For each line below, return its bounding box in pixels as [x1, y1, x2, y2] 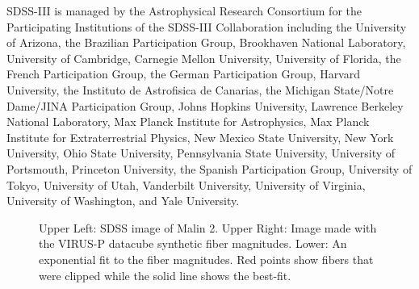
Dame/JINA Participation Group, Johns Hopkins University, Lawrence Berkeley [6, 97, 404, 114]
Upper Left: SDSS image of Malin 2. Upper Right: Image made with [39, 219, 377, 236]
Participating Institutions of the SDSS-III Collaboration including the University [6, 18, 407, 35]
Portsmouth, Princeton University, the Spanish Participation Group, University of [6, 160, 413, 177]
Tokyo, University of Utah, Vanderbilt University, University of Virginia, [6, 176, 366, 193]
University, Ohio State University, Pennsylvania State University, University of [6, 144, 396, 161]
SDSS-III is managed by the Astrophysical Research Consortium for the [6, 2, 362, 19]
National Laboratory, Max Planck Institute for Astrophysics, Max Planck [6, 113, 370, 130]
